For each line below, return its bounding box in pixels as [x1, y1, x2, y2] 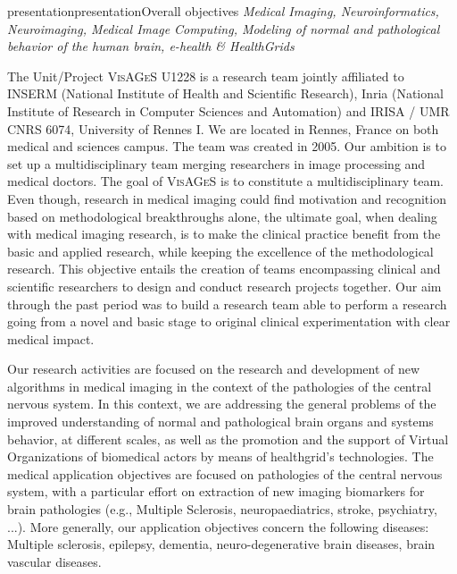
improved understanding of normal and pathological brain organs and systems [7, 412, 434, 431]
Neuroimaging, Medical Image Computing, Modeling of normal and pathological [7, 19, 440, 38]
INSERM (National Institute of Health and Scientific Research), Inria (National [7, 84, 444, 103]
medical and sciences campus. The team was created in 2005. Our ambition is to [7, 137, 446, 156]
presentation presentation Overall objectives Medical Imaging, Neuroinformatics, [7, 2, 439, 20]
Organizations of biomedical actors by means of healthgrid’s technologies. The [7, 447, 434, 466]
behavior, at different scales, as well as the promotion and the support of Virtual [7, 429, 449, 448]
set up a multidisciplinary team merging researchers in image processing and [7, 154, 426, 173]
